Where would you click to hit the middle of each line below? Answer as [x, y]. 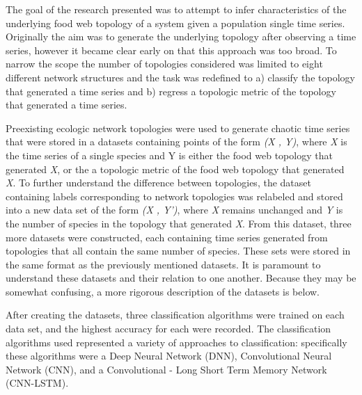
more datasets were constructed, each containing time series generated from [167, 237]
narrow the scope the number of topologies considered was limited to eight [164, 64]
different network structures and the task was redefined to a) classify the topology [180, 77]
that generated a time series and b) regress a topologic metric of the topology [171, 91]
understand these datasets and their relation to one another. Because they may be [181, 278]
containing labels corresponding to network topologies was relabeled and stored [174, 196]
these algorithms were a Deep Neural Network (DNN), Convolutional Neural [169, 356]
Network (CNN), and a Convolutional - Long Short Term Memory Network [166, 369]
